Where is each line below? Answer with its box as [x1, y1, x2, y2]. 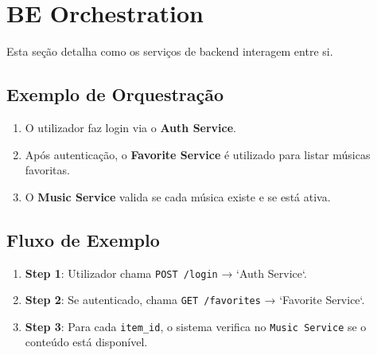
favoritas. [25, 162, 70, 178]
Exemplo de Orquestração [6, 82, 224, 107]
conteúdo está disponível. [25, 334, 148, 350]
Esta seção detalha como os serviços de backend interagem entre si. [6, 43, 333, 60]
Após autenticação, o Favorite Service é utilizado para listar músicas [25, 146, 371, 162]
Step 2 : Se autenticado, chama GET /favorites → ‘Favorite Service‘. [25, 291, 365, 308]
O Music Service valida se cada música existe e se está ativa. [25, 188, 331, 205]
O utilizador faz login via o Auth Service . [25, 119, 236, 135]
